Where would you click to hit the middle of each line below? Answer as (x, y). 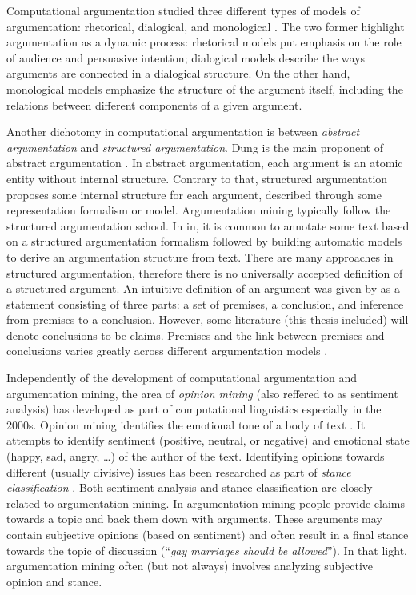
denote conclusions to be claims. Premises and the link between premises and (196, 335)
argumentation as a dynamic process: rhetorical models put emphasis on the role (204, 42)
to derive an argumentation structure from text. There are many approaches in (200, 256)
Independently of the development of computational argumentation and (182, 378)
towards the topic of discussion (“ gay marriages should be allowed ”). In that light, (207, 550)
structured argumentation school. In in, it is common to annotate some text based (208, 225)
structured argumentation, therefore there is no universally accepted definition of (205, 272)
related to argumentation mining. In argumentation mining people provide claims (206, 503)
